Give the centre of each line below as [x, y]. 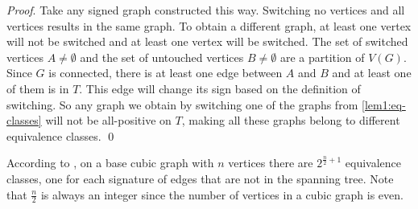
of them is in [38, 88]
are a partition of [322, 57]
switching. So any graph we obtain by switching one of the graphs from [182, 104]
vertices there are [271, 163]
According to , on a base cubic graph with [110, 163]
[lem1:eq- [383, 104]
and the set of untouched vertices [162, 57]
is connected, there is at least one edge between [166, 73]
